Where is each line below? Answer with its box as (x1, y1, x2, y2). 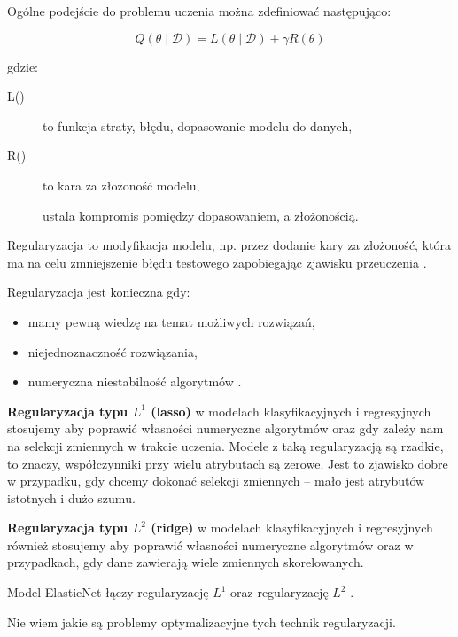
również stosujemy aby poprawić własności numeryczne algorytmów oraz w (7, 535, 414, 554)
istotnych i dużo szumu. (7, 488, 136, 507)
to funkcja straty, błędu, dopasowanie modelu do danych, (43, 116, 353, 135)
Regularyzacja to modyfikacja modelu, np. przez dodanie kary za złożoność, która (7, 236, 451, 254)
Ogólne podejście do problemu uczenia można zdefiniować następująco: (7, 2, 392, 19)
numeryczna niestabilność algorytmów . (27, 372, 242, 391)
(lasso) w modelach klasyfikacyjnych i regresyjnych (151, 401, 431, 420)
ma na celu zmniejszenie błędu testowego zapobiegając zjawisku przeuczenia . (7, 252, 427, 271)
